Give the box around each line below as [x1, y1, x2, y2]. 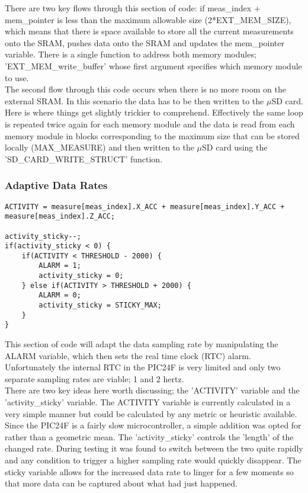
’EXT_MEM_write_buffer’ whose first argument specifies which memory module [5, 59, 302, 72]
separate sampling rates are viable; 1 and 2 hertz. [5, 372, 184, 385]
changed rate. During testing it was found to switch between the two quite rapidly [5, 442, 303, 454]
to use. [5, 71, 29, 84]
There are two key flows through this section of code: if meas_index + [5, 2, 261, 14]
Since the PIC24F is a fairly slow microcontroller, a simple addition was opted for [5, 419, 301, 431]
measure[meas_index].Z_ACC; [5, 212, 115, 221]
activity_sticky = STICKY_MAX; [38, 301, 162, 310]
